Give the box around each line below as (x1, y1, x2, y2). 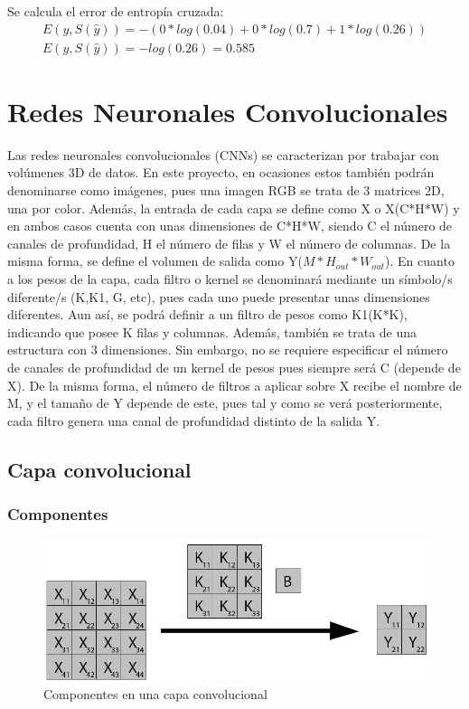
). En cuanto (385, 251, 455, 270)
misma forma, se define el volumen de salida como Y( (7, 251, 303, 270)
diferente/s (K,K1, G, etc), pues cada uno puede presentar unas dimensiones (7, 287, 430, 306)
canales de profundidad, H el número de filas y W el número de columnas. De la (7, 233, 451, 252)
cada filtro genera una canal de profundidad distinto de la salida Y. (7, 411, 380, 430)
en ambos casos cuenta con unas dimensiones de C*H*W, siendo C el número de (7, 216, 453, 235)
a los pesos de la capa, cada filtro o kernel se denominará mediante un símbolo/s (7, 269, 453, 288)
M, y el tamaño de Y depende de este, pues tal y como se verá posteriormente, (7, 393, 443, 412)
